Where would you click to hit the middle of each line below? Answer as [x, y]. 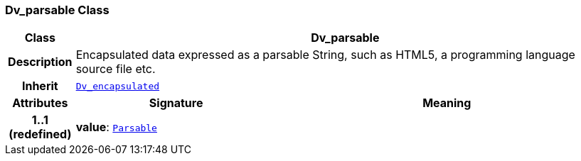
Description [40, 62]
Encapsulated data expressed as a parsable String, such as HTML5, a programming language [325, 55]
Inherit [40, 86]
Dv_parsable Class [57, 10]
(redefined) [40, 134]
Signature [176, 103]
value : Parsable [116, 127]
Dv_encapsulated [118, 86]
